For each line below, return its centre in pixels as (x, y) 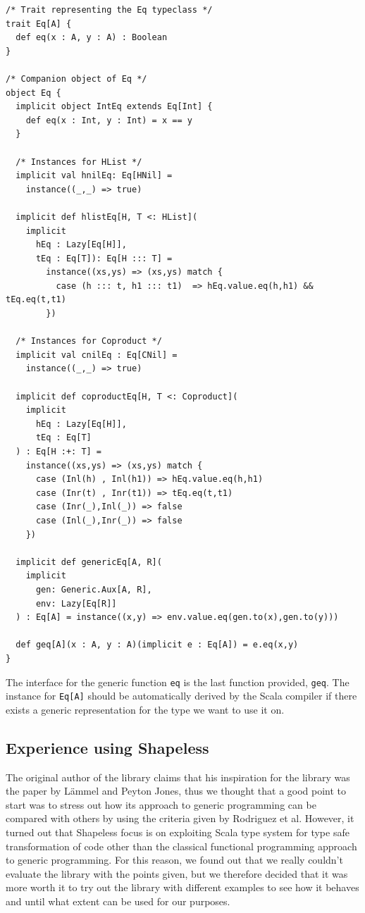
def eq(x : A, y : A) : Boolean (92, 38)
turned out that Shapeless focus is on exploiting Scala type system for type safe (178, 832)
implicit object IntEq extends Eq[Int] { (114, 107)
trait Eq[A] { (39, 24)
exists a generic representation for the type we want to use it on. (145, 709)
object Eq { (33, 93)
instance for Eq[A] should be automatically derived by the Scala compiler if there (181, 696)
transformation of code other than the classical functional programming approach (181, 846)
